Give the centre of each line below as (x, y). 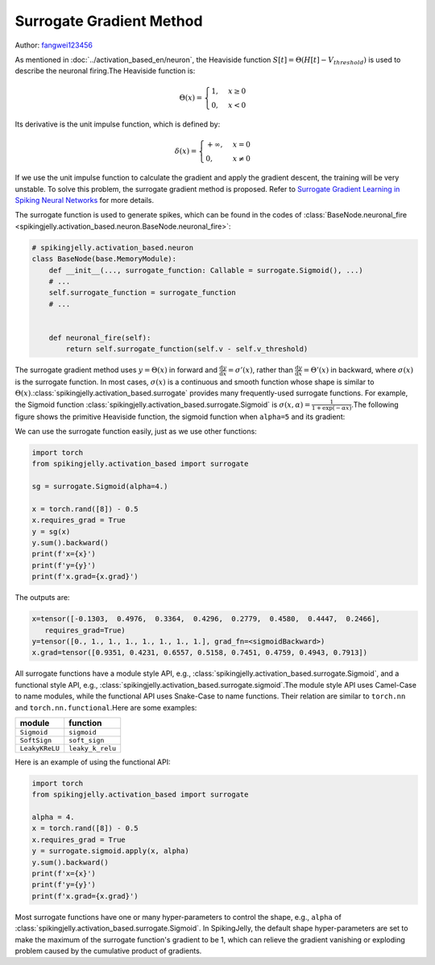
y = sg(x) (51, 531)
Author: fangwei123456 (54, 45)
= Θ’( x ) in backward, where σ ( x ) (358, 370)
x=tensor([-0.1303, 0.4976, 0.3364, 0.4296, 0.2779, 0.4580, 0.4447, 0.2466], (206, 619)
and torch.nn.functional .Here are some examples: (106, 707)
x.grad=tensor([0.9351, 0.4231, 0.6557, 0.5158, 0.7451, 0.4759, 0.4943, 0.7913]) (200, 653)
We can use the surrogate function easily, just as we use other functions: (136, 431)
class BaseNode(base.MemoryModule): (104, 259)
